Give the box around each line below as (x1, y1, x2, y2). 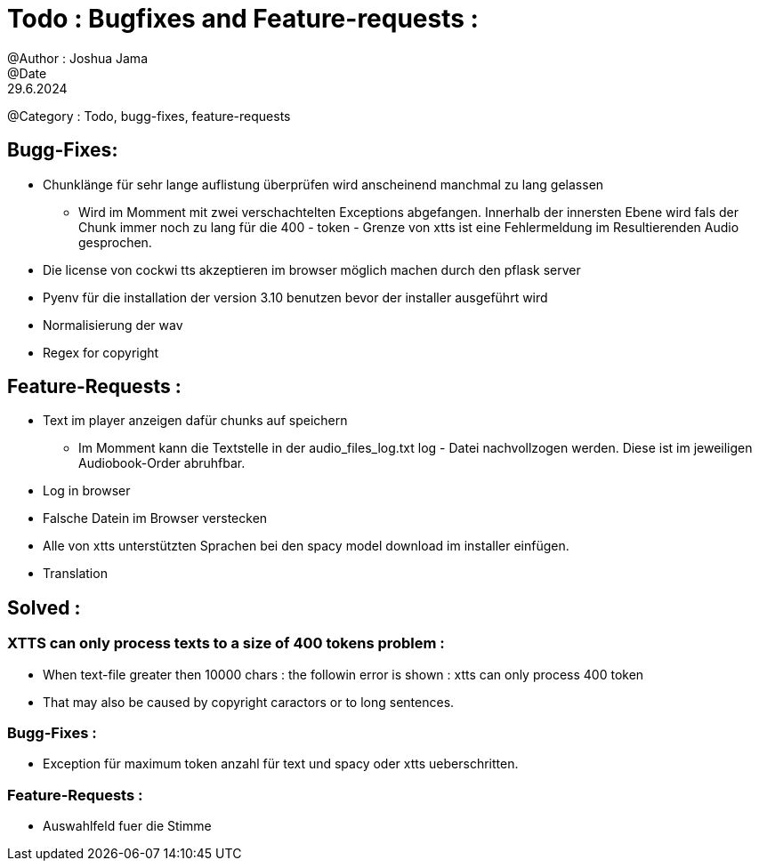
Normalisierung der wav (43, 317, 183, 333)
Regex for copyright (43, 344, 159, 360)
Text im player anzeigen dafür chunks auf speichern (43, 413, 348, 429)
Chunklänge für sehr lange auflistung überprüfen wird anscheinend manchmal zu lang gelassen (43, 176, 604, 192)
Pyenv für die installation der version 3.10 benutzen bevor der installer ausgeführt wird (43, 289, 548, 305)
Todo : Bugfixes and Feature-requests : (7, 4, 479, 34)
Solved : (7, 596, 81, 619)
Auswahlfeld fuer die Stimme (43, 818, 212, 834)
